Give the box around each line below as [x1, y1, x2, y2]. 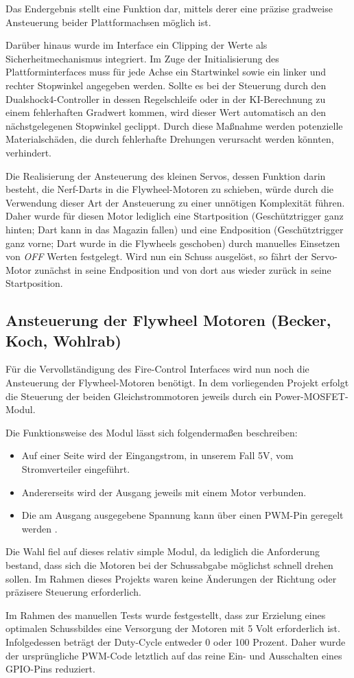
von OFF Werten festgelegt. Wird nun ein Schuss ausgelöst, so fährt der [5, 249, 309, 264]
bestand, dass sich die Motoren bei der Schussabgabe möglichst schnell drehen [5, 558, 333, 572]
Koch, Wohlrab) [5, 329, 121, 351]
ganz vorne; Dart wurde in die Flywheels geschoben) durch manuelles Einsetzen [5, 235, 340, 250]
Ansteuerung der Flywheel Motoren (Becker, [5, 309, 331, 331]
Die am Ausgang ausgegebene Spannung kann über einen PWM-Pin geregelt [21, 508, 344, 522]
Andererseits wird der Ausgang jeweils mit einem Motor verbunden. [21, 484, 307, 499]
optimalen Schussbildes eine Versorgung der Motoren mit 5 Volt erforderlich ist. [5, 621, 340, 635]
